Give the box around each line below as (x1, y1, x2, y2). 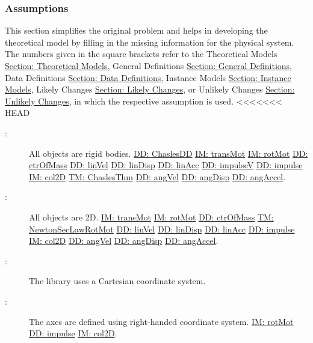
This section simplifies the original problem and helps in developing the (5, 24, 268, 37)
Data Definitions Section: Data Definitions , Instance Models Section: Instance (5, 71, 291, 83)
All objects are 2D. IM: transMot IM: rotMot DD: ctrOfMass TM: (29, 210, 274, 223)
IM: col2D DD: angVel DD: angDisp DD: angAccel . (29, 234, 218, 247)
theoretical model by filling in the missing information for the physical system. (5, 35, 294, 48)
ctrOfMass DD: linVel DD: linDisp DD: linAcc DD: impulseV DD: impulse (29, 159, 303, 171)
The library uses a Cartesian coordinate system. (29, 275, 206, 287)
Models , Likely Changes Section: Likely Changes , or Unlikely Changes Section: (5, 83, 295, 96)
